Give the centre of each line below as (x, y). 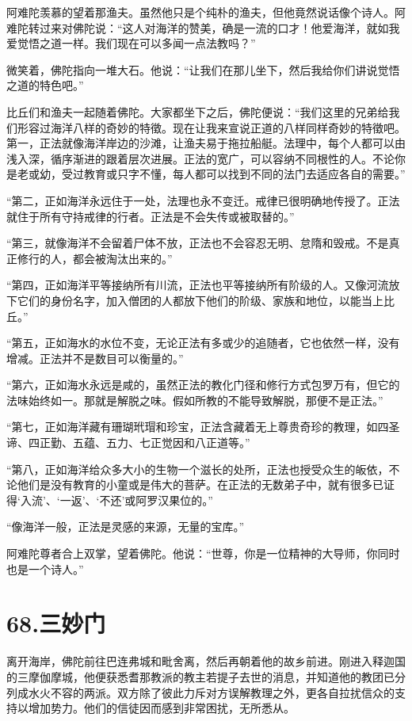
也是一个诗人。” (45, 568)
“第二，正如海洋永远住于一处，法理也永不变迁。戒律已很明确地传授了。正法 (203, 200)
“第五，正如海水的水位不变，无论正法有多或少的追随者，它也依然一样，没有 (203, 343)
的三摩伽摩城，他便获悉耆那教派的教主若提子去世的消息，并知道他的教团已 (200, 676)
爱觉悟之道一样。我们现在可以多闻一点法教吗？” (131, 43)
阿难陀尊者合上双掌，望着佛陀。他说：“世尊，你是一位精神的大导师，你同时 (203, 553)
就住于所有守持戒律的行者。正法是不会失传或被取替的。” (151, 216)
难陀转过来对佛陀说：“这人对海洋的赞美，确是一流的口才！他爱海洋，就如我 (203, 27)
